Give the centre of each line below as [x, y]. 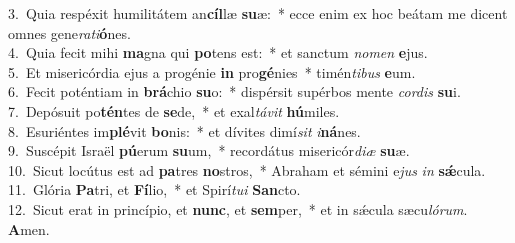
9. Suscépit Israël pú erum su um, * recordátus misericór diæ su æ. [209, 150]
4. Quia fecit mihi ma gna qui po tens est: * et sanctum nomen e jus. [218, 52]
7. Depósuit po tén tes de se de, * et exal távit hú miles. [174, 110]
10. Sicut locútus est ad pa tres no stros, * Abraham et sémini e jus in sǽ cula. [247, 169]
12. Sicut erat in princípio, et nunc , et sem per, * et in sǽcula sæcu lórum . [238, 208]
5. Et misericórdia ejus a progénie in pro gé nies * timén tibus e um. [212, 71]
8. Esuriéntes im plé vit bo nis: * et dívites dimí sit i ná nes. [184, 130]
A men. [29, 228]
